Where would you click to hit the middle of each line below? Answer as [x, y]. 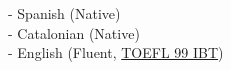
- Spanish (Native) [64, 13]
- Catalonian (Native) [74, 32]
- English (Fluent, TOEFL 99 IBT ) [116, 52]
